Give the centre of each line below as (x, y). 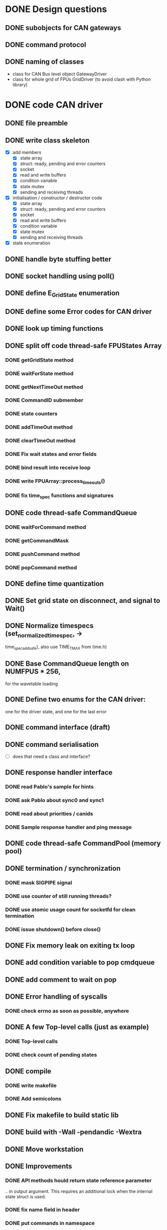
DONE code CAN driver (54, 105)
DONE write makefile (31, 1086)
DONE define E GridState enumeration (62, 294)
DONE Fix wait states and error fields (51, 454)
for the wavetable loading (32, 684)
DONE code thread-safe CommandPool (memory (83, 843)
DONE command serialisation (52, 744)
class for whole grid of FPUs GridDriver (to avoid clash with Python (82, 79)
